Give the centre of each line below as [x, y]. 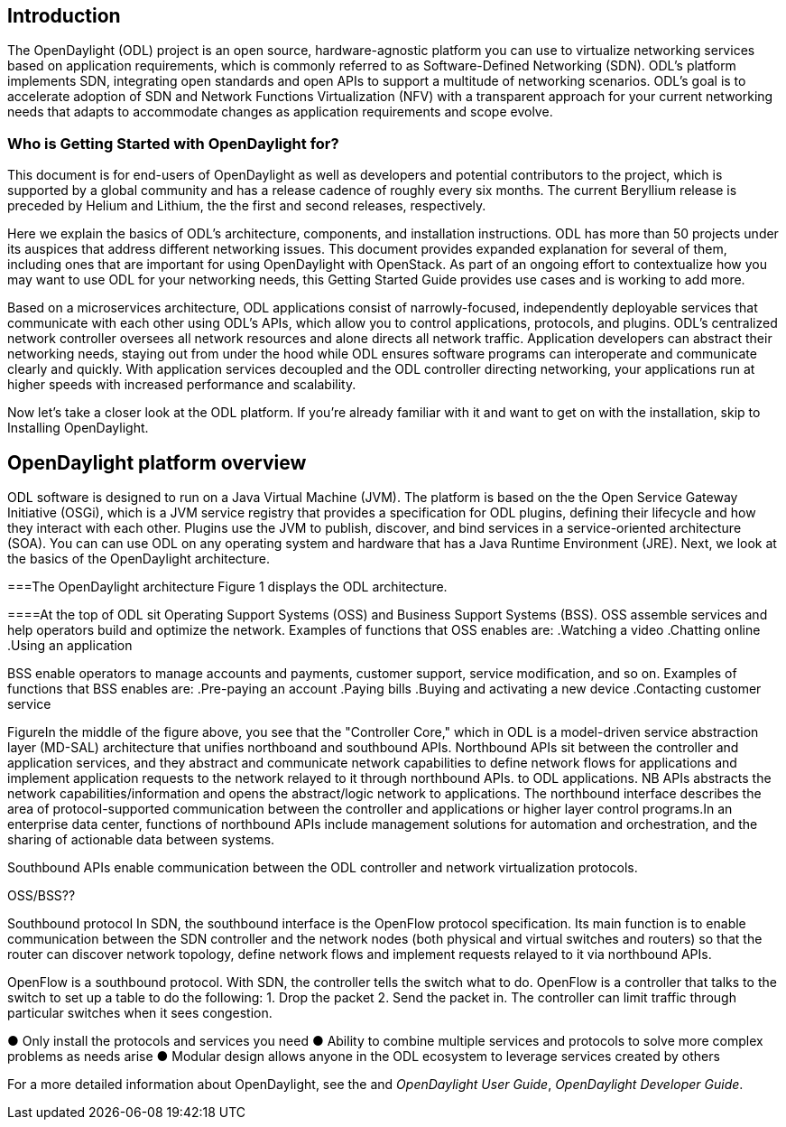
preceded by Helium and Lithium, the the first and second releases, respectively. [247, 206]
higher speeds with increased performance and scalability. [182, 385]
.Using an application [70, 646]
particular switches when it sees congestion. [140, 1013]
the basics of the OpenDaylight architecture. [139, 559]
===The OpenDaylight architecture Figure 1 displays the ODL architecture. [227, 587]
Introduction [64, 16]
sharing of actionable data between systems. [141, 840]
